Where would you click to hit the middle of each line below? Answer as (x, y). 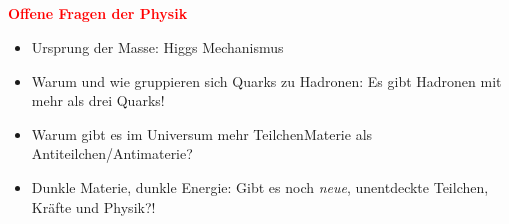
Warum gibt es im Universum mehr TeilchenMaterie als (202, 133)
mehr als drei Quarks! (98, 100)
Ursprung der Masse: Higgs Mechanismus (157, 46)
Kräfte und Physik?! (93, 206)
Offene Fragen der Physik (98, 13)
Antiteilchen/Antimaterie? (112, 153)
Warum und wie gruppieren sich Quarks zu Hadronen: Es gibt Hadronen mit (266, 80)
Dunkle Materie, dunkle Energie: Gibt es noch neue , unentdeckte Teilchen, (260, 186)
